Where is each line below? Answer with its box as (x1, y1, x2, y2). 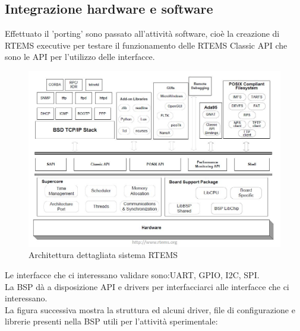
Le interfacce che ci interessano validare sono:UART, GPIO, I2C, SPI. (5, 268, 260, 281)
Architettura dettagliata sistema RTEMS (29, 249, 178, 261)
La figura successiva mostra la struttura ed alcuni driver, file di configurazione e (5, 303, 295, 316)
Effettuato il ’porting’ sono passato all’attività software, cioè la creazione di (5, 27, 280, 40)
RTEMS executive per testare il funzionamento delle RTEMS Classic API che (5, 39, 288, 51)
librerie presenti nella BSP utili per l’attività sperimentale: (5, 315, 218, 327)
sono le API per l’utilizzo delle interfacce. (5, 50, 155, 63)
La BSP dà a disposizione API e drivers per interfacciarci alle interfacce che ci (5, 280, 289, 292)
